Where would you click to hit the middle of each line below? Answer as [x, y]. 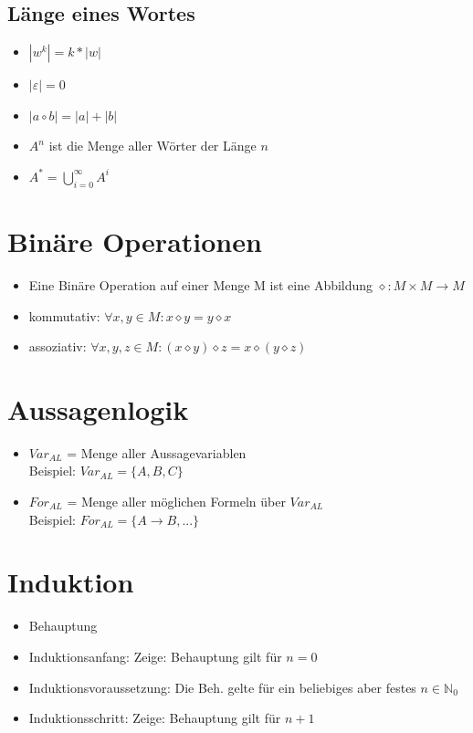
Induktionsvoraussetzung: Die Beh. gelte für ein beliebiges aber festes [222, 687]
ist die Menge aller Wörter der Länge [152, 146]
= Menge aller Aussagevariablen [157, 452]
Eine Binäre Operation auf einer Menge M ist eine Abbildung [201, 284]
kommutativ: [64, 315]
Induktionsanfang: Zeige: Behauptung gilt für [155, 656]
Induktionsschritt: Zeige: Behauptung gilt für [155, 718]
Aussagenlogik [98, 408]
